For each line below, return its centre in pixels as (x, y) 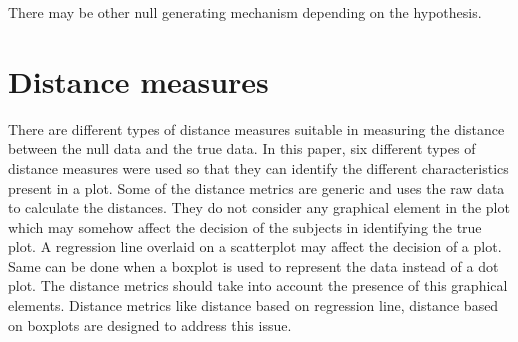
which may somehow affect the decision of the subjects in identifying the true (245, 226)
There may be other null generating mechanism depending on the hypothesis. (245, 12)
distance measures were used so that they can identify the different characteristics (258, 167)
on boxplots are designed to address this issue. (150, 324)
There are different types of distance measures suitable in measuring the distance (256, 128)
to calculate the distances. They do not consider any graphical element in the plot (259, 207)
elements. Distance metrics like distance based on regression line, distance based (253, 305)
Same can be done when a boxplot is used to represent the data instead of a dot (253, 265)
